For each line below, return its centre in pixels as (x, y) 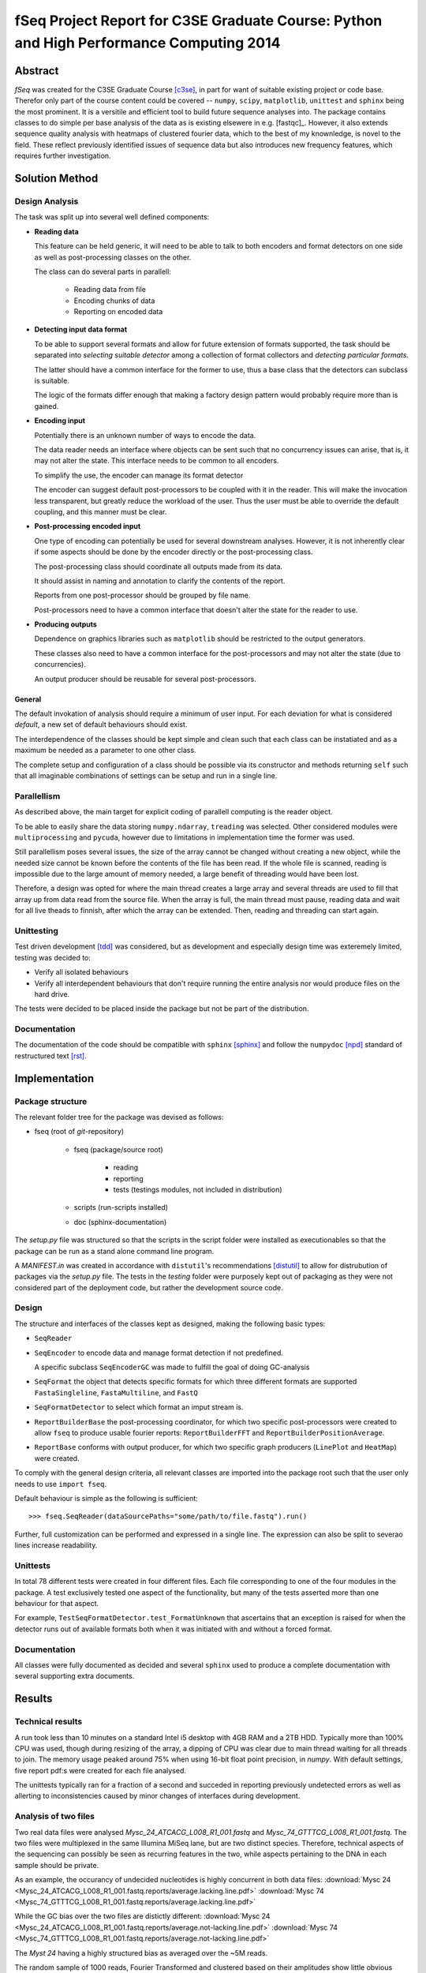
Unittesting (37, 931)
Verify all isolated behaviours (82, 972)
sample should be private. (57, 1865)
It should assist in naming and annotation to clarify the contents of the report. (160, 581)
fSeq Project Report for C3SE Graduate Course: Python (198, 21)
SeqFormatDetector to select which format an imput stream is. (139, 1407)
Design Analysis (47, 201)
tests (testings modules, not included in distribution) (198, 1189)
